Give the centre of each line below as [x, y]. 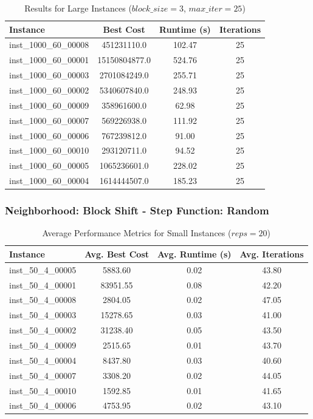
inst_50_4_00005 [43, 269]
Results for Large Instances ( [78, 8]
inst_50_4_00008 [43, 300]
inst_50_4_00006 [43, 405]
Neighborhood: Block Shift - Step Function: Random [137, 210]
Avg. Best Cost [117, 254]
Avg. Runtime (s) [194, 254]
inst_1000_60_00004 [49, 181]
